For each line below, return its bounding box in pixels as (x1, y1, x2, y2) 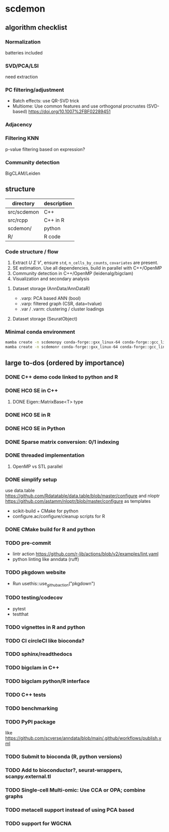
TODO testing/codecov (5, 594, 63, 601)
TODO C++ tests (5, 691, 46, 698)
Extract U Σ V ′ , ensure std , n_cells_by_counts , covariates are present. (12, 259, 158, 266)
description (43, 200, 72, 207)
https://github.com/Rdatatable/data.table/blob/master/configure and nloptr (5, 493, 160, 499)
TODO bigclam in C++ (5, 664, 59, 671)
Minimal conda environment (5, 329, 75, 336)
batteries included (5, 49, 43, 56)
